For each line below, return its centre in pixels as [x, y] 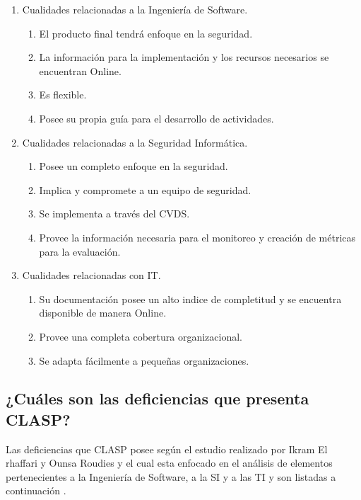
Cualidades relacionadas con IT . [91, 275]
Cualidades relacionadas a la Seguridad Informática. [135, 142]
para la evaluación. [80, 251]
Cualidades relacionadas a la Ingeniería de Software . [135, 9]
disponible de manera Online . [103, 313]
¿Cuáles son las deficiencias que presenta [158, 398]
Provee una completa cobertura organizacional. [141, 336]
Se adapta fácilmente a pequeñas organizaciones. [144, 360]
